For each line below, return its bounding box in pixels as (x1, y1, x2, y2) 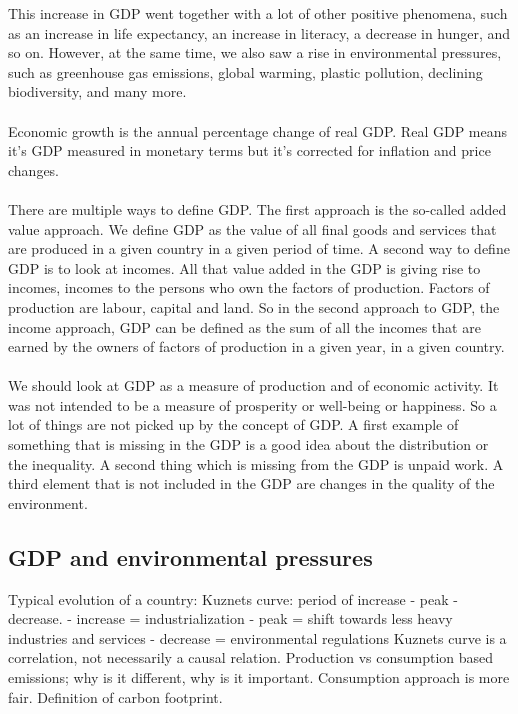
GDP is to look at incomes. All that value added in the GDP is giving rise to (8, 257, 481, 278)
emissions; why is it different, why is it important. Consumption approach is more (8, 667, 510, 688)
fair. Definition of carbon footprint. (8, 686, 223, 707)
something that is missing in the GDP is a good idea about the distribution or (8, 434, 489, 455)
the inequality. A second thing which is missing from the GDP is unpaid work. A (8, 453, 504, 474)
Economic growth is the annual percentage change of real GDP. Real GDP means (8, 120, 507, 141)
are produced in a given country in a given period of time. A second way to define (8, 238, 510, 259)
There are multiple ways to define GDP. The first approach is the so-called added (8, 198, 507, 219)
